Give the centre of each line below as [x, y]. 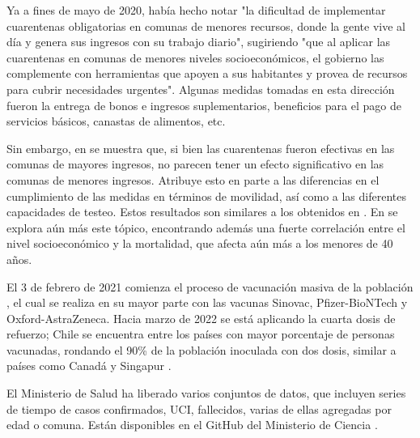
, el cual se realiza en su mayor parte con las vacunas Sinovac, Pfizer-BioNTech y [207, 302]
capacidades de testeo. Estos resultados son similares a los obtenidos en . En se [202, 212]
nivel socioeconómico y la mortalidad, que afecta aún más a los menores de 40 [200, 243]
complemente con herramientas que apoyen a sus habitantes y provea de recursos [207, 73]
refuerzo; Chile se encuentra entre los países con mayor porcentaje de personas [201, 334]
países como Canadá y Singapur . [89, 366]
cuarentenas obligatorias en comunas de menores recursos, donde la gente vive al [206, 26]
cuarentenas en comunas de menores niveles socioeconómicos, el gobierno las [195, 57]
